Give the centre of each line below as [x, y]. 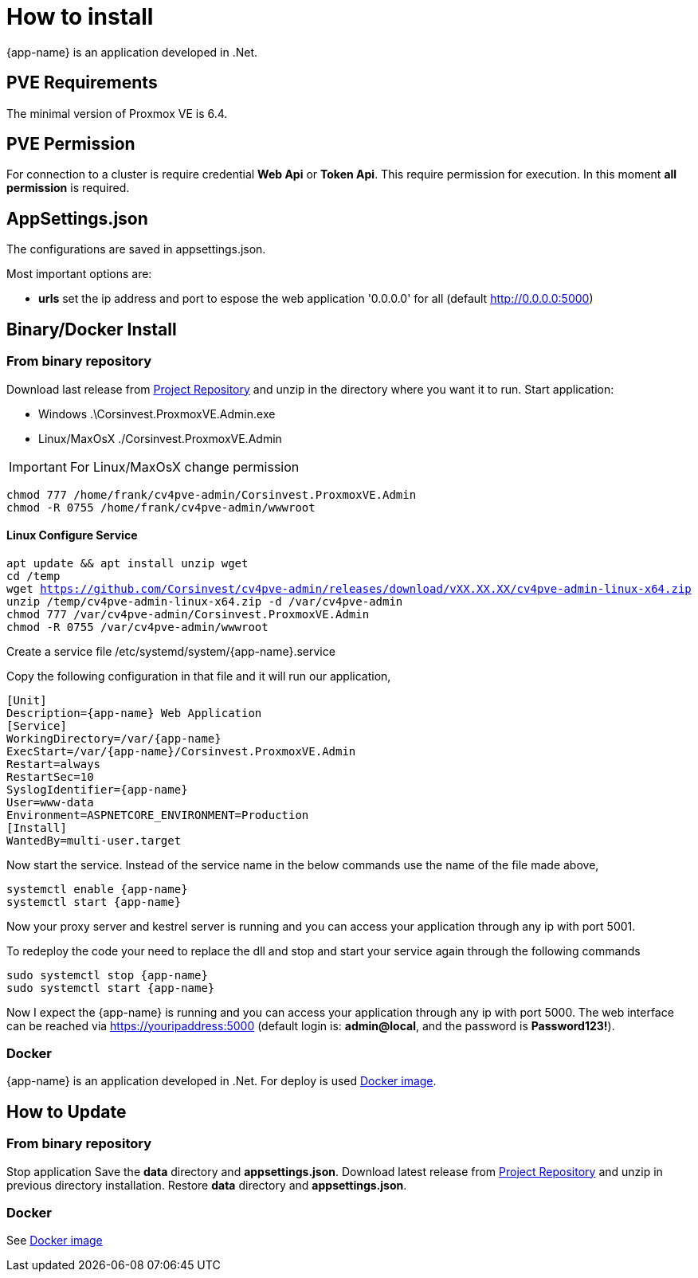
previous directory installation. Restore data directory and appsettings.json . [207, 1185]
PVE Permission [71, 144]
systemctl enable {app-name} [97, 889]
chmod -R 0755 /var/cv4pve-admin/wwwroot [137, 627]
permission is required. [68, 188]
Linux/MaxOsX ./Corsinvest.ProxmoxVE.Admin [160, 438]
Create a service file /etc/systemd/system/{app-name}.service [171, 651]
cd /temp [33, 576]
